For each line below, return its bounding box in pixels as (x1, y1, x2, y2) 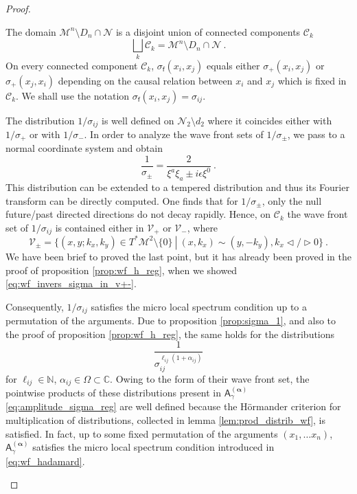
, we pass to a (287, 126, 345, 141)
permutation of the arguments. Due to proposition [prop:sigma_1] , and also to (5, 313, 336, 328)
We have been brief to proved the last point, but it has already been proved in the (5, 249, 352, 263)
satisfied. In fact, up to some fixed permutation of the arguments (5, 426, 278, 440)
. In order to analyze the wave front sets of (84, 126, 264, 141)
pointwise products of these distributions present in (5, 385, 222, 399)
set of (5, 221, 29, 234)
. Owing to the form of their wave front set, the (110, 371, 310, 385)
